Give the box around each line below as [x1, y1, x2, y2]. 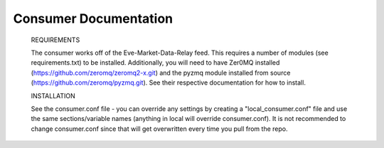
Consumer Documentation [13, 11, 174, 26]
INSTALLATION [31, 91, 76, 100]
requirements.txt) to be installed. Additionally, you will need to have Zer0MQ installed [31, 58, 280, 67]
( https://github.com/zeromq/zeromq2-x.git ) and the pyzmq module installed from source [31, 68, 291, 77]
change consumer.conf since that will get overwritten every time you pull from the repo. [31, 125, 288, 133]
